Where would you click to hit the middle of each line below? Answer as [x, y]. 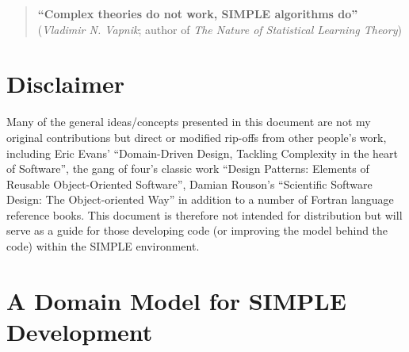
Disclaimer [66, 84]
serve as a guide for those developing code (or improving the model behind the [197, 230]
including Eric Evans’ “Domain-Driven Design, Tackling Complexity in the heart [203, 153]
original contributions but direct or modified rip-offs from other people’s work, [197, 137]
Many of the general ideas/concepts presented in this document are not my [189, 122]
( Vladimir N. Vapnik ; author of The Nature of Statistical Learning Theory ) [220, 29]
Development [80, 332]
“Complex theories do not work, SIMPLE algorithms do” [198, 13]
